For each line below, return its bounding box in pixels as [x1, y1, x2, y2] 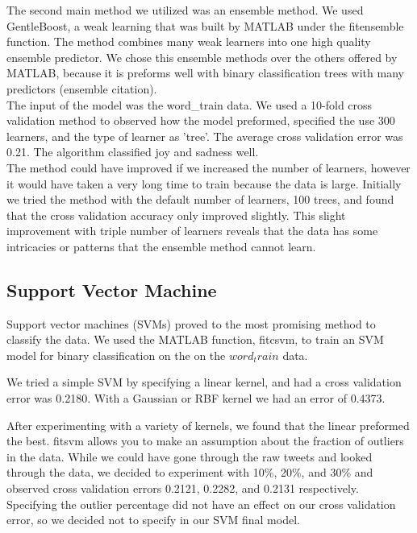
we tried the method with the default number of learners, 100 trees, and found [6, 191, 394, 208]
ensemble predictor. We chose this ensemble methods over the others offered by [6, 48, 398, 65]
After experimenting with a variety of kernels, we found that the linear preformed [6, 416, 410, 433]
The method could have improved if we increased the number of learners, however [6, 159, 411, 176]
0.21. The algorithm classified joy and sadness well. [6, 143, 259, 160]
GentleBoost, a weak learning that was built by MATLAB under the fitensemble [6, 17, 404, 34]
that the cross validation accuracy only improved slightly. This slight [6, 206, 346, 223]
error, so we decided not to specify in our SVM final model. [6, 511, 300, 528]
